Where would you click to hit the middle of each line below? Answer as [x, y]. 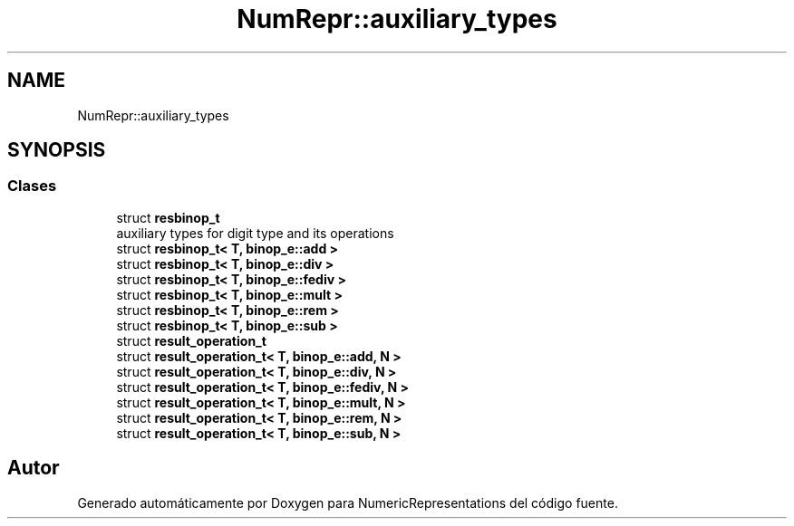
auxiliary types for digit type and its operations [255, 233]
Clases [32, 186]
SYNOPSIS [57, 150]
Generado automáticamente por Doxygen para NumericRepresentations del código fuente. [348, 502]
